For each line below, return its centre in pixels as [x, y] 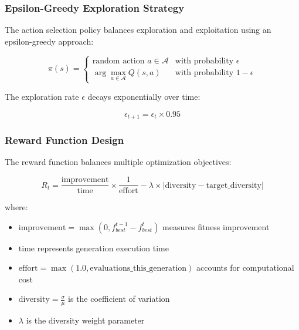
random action [118, 61]
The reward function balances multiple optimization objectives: [118, 162]
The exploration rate [42, 97]
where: [16, 207]
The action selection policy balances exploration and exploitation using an [138, 30]
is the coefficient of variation [119, 299]
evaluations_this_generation [138, 269]
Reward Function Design [64, 140]
